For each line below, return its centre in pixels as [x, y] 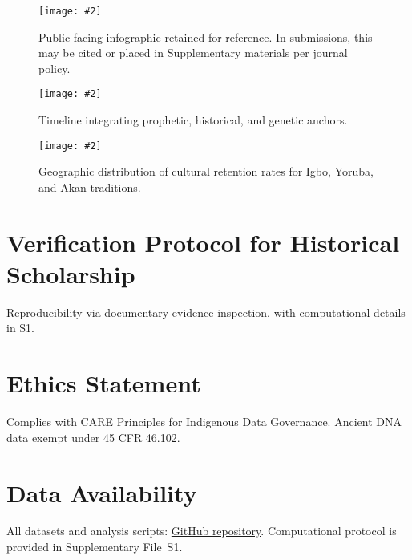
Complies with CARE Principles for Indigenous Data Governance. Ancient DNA [204, 422]
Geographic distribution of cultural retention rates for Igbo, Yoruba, [206, 171]
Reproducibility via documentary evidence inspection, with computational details [206, 312]
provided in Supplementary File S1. [95, 547]
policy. [55, 68]
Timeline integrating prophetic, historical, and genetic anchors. [193, 120]
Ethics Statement [104, 383]
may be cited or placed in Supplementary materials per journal [193, 53]
